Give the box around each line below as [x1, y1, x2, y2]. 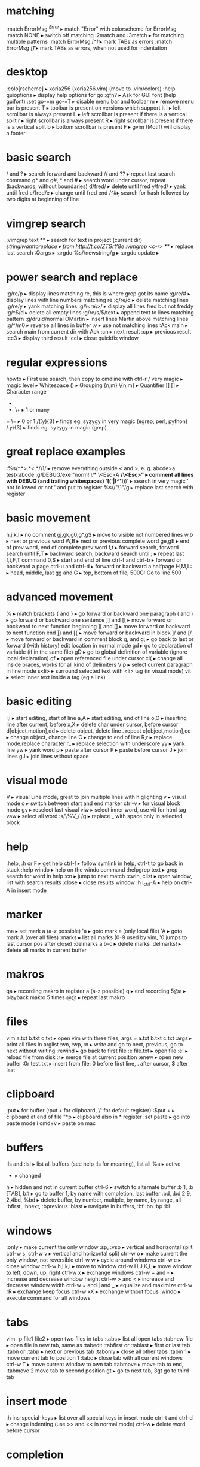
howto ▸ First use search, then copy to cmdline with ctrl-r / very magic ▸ [6, 376, 183, 383]
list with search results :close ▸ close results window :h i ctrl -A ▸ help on [6, 879, 180, 887]
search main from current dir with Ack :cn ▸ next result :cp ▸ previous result [6, 328, 192, 335]
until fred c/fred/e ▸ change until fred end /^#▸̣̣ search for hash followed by [6, 189, 190, 196]
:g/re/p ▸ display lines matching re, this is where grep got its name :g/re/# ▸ [6, 290, 191, 297]
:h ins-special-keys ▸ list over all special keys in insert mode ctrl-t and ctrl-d [6, 1414, 193, 1421]
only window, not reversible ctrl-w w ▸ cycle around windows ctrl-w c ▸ [6, 1256, 181, 1263]
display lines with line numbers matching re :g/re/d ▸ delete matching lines [6, 297, 189, 304]
